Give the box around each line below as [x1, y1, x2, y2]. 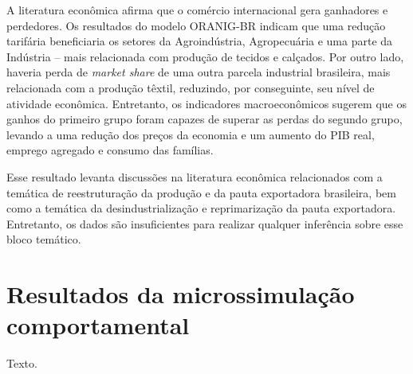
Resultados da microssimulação [6, 278, 355, 310]
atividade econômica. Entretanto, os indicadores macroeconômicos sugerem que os [6, 95, 407, 111]
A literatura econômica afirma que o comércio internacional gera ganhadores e [6, 2, 388, 18]
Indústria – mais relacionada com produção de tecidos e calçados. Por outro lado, [6, 48, 404, 64]
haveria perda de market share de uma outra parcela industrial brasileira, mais [6, 64, 391, 80]
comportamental [6, 309, 190, 341]
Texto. [6, 355, 37, 372]
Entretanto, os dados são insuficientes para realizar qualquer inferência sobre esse [6, 215, 403, 232]
